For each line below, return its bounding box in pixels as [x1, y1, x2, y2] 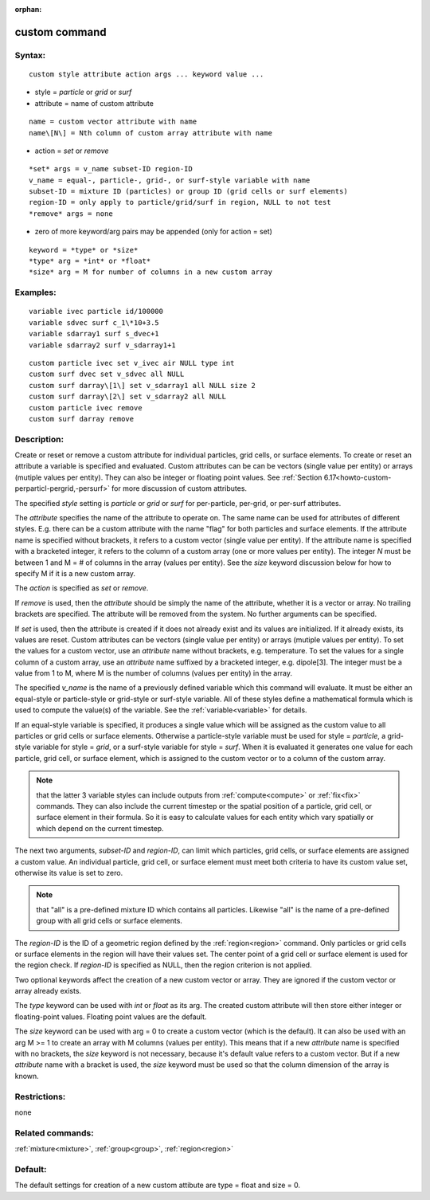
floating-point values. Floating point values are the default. [14, 1012, 207, 1022]
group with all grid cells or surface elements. [36, 916, 183, 926]
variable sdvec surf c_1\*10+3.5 [29, 318, 159, 327]
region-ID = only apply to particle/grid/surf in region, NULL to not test [29, 198, 331, 207]
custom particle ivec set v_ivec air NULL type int [29, 359, 235, 367]
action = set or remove [34, 146, 109, 155]
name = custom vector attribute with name [29, 117, 197, 127]
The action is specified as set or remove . [14, 583, 149, 593]
